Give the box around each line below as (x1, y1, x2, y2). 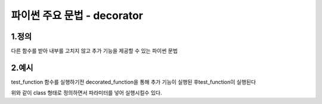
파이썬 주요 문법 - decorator (11, 9, 143, 22)
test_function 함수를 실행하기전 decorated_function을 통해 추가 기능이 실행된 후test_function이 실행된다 (11, 78, 256, 86)
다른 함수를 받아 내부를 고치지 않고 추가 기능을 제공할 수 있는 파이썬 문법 (11, 48, 178, 55)
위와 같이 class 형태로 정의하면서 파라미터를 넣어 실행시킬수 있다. (11, 89, 162, 96)
